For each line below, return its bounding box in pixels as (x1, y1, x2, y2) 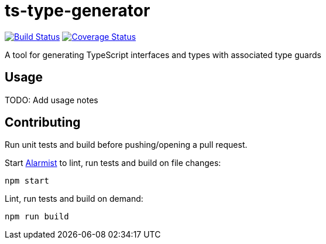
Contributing (5, 115, 81, 130)
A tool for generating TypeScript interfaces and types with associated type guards (5, 49, 321, 60)
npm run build (5, 212, 69, 222)
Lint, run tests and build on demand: (5, 194, 143, 204)
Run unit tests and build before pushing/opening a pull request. (5, 140, 248, 150)
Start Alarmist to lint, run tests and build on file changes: (5, 158, 221, 168)
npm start (5, 176, 49, 186)
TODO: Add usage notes (5, 94, 98, 105)
